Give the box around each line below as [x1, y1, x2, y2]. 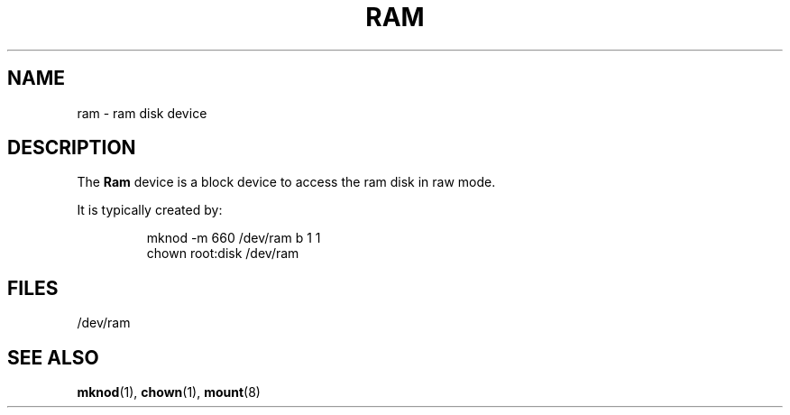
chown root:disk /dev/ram [146, 245, 299, 262]
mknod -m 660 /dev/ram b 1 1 [146, 230, 321, 246]
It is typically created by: [77, 202, 223, 218]
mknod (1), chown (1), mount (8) [77, 384, 261, 401]
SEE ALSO [7, 346, 99, 369]
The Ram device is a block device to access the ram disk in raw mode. [77, 174, 496, 190]
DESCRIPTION [7, 136, 136, 160]
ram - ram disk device [77, 105, 207, 121]
